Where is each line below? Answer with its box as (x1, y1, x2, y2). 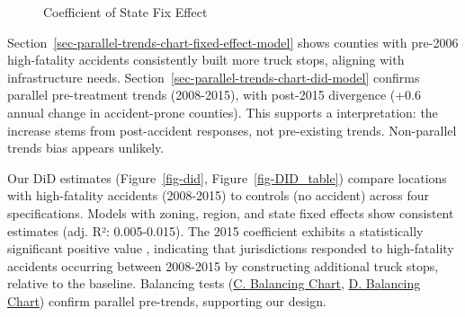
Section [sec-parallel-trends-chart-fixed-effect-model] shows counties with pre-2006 (7, 32, 459, 51)
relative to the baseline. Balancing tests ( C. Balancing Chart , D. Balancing (7, 274, 421, 293)
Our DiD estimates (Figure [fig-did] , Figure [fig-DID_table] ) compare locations (7, 168, 447, 187)
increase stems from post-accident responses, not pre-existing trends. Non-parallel (7, 120, 457, 139)
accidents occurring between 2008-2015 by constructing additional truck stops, (7, 256, 439, 275)
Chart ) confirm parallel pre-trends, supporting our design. (7, 291, 326, 310)
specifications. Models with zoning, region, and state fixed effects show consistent (7, 203, 454, 222)
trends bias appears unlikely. (7, 138, 165, 157)
